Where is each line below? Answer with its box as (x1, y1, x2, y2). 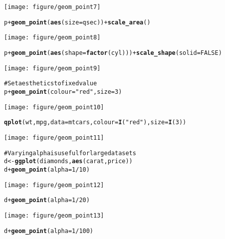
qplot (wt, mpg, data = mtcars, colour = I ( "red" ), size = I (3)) (4, 119, 187, 126)
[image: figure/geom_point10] (4, 103, 104, 111)
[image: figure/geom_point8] (4, 34, 101, 41)
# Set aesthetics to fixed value (4, 80, 97, 87)
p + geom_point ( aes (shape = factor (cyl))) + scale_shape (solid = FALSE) (4, 49, 222, 56)
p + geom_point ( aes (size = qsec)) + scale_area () (4, 18, 151, 26)
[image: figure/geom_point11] (4, 134, 104, 141)
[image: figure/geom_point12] (4, 181, 104, 189)
